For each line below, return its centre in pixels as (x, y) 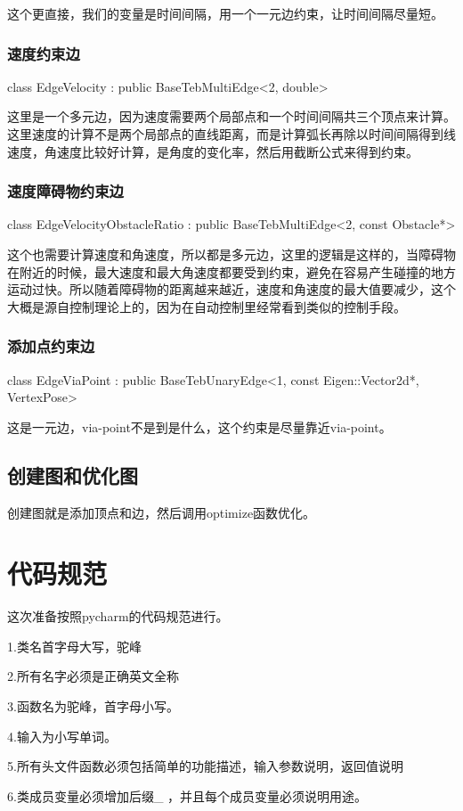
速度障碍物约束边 (65, 191)
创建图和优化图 (73, 475)
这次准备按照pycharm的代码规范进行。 (118, 616)
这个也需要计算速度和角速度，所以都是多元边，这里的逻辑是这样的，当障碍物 (231, 254)
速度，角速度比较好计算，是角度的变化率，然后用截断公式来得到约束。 (213, 151)
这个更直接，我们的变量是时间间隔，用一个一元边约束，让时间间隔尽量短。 (225, 13)
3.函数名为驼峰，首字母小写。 (93, 706)
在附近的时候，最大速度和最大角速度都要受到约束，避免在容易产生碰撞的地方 (231, 271)
